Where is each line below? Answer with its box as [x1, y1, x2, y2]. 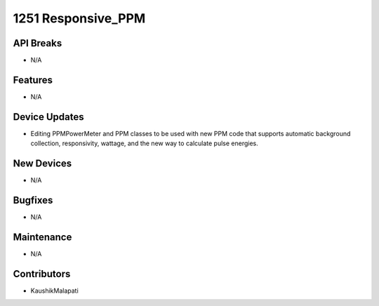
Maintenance [13, 231, 72, 243]
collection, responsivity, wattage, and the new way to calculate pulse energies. [30, 139, 259, 147]
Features [13, 74, 53, 86]
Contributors [13, 267, 71, 280]
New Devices [13, 158, 72, 170]
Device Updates [13, 111, 84, 123]
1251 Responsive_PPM [13, 11, 146, 26]
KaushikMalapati [30, 286, 79, 295]
